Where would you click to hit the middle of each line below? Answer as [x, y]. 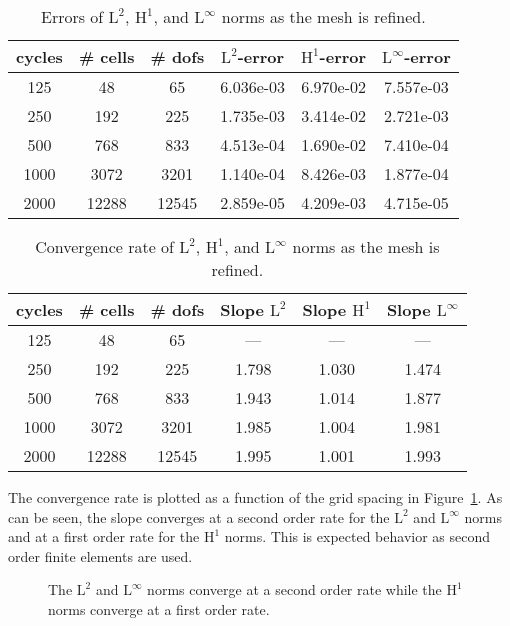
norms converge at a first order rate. [159, 608]
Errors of [72, 16]
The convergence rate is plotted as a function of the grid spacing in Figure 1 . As [255, 497]
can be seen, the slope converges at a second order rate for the [199, 516]
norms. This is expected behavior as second [357, 536]
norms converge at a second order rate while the [294, 589]
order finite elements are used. [100, 555]
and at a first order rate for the [104, 536]
